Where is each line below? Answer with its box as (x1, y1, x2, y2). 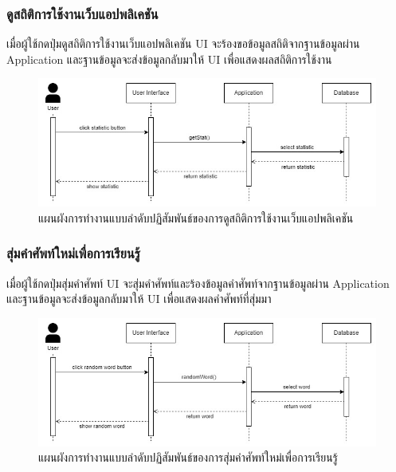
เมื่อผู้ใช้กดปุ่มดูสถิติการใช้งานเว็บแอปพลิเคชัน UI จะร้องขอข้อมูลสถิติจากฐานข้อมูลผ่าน (6, 35, 360, 52)
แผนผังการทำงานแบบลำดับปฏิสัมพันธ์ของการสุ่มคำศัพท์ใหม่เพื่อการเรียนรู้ (38, 449, 338, 466)
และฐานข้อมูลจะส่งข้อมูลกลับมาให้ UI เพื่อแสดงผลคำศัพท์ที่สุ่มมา (6, 290, 272, 307)
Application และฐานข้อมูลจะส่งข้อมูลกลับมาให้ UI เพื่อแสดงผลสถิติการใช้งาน (6, 50, 332, 67)
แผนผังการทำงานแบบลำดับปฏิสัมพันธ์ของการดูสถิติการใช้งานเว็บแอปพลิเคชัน (38, 209, 354, 226)
